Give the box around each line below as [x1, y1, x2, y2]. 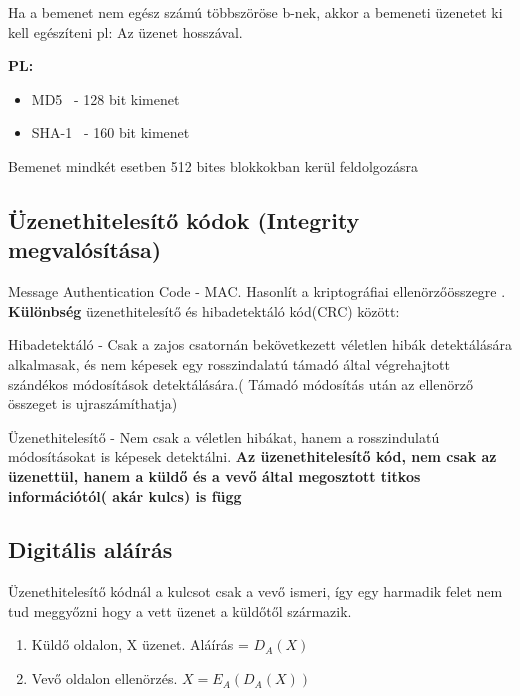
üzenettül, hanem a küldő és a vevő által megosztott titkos [8, 465, 421, 486]
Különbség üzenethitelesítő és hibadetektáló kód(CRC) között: [8, 300, 400, 321]
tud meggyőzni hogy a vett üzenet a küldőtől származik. [8, 600, 352, 621]
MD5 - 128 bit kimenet [31, 88, 180, 109]
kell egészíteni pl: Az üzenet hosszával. [8, 21, 243, 42]
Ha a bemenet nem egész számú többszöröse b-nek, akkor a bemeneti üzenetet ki [8, 2, 503, 22]
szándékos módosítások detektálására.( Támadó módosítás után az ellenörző [8, 373, 473, 394]
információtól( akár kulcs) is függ [8, 485, 242, 506]
